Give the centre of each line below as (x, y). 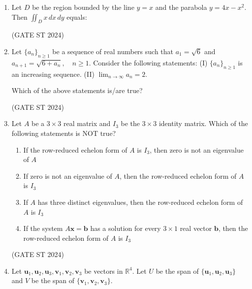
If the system (43, 228)
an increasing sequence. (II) (53, 74)
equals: (77, 16)
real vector (196, 228)
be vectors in (104, 271)
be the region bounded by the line (83, 7)
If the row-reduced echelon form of (75, 149)
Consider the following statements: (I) (150, 62)
